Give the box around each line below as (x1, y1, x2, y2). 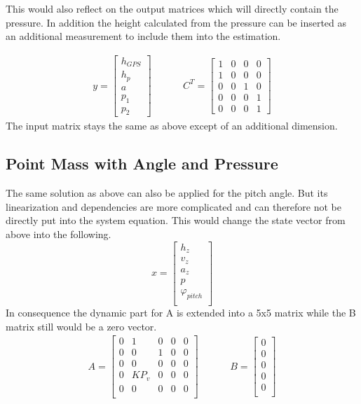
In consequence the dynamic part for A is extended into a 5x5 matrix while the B (6, 305, 356, 319)
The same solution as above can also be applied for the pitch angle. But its (6, 186, 328, 200)
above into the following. (6, 227, 111, 242)
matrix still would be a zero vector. (6, 319, 157, 333)
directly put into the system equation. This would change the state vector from (6, 213, 346, 228)
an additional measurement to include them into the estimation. (6, 29, 281, 43)
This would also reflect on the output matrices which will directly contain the (6, 1, 339, 15)
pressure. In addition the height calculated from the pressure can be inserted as (6, 15, 347, 29)
